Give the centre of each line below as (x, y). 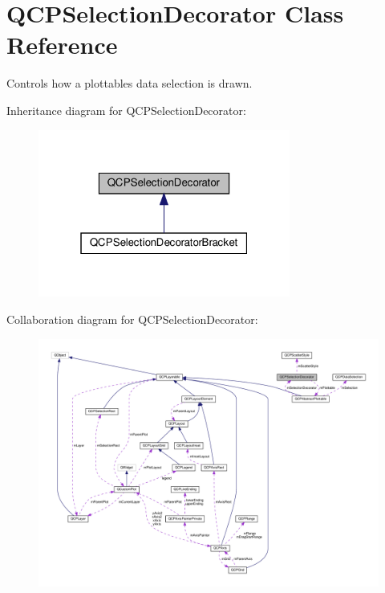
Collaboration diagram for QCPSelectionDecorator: (132, 319)
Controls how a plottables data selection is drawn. (130, 83)
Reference (62, 45)
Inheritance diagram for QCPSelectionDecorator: (126, 110)
